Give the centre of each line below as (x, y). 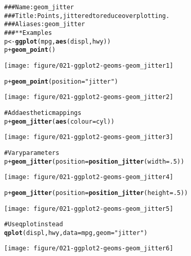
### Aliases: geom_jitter (45, 24)
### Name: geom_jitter (39, 7)
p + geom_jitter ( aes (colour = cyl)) (59, 121)
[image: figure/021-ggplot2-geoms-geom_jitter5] (89, 209)
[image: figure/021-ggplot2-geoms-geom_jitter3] (89, 137)
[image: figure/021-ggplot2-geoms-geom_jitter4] (89, 177)
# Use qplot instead (34, 224)
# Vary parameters (32, 153)
